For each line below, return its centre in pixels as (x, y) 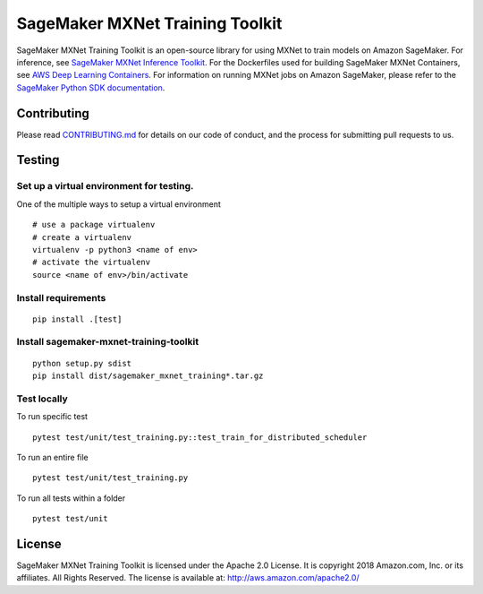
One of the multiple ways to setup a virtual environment (119, 204)
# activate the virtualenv (92, 263)
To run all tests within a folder (71, 498)
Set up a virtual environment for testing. (105, 186)
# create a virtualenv (82, 237)
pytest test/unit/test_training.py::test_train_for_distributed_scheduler (200, 437)
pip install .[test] (77, 319)
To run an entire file (52, 457)
